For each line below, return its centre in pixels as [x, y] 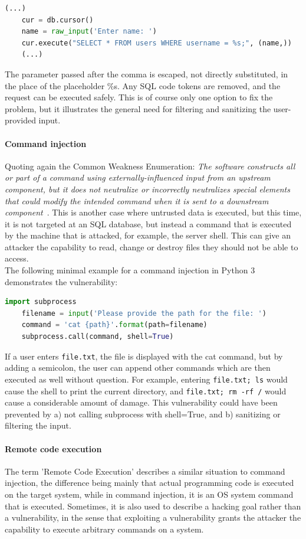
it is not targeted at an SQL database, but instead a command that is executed [148, 223]
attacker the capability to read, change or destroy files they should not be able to [152, 246]
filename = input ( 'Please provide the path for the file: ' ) [144, 313]
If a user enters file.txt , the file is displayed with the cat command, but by [144, 356]
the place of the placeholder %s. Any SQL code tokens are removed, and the [143, 85]
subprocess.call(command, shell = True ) [98, 337]
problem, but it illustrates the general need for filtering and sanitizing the [138, 108]
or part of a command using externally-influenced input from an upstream [138, 177]
